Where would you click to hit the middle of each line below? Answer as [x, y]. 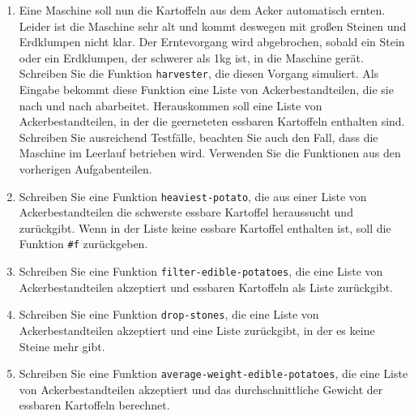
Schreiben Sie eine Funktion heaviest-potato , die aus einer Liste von [193, 196]
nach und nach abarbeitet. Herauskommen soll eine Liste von [171, 105]
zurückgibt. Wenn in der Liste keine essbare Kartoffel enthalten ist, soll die [205, 227]
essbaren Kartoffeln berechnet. [94, 405]
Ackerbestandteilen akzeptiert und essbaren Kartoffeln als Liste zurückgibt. [206, 287]
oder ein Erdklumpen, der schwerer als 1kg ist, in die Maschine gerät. [191, 57]
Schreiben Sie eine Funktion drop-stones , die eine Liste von [169, 314]
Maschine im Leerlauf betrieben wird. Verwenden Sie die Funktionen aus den [210, 153]
